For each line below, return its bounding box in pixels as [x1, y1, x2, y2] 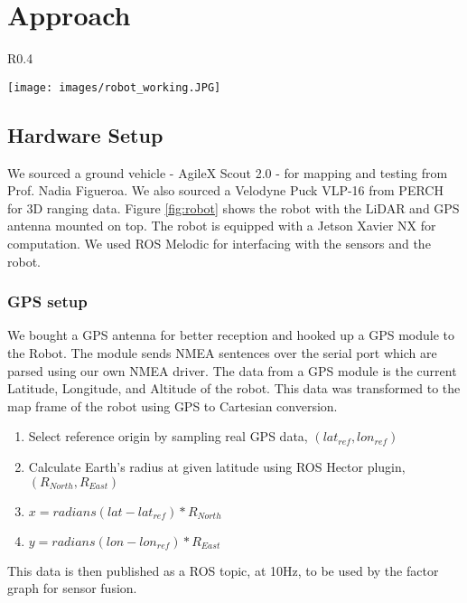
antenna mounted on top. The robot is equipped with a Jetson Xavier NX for [7, 216, 436, 235]
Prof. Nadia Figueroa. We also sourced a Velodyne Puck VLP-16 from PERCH [7, 181, 444, 200]
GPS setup [7, 290, 88, 313]
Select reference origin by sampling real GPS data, [28, 427, 308, 446]
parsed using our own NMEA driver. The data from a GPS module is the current [7, 361, 457, 380]
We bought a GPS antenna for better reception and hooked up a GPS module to [7, 325, 455, 344]
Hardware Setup [7, 120, 163, 148]
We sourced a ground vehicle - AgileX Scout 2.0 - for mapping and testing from [7, 163, 448, 182]
